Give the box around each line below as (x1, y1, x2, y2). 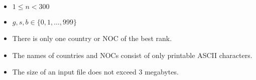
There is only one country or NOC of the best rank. (12, 33, 172, 43)
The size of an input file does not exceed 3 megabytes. (12, 66, 179, 77)
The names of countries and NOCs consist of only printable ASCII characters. (12, 49, 252, 60)
